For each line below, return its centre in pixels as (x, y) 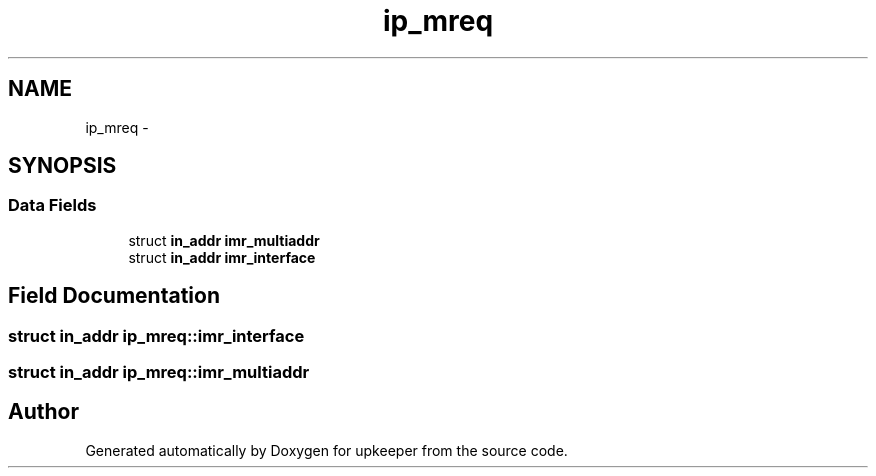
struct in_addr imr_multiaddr (224, 240)
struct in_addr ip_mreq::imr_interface (156, 335)
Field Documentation (114, 296)
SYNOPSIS (62, 166)
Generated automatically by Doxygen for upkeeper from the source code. (326, 450)
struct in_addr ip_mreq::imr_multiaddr (159, 372)
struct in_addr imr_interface (222, 257)
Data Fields (52, 205)
